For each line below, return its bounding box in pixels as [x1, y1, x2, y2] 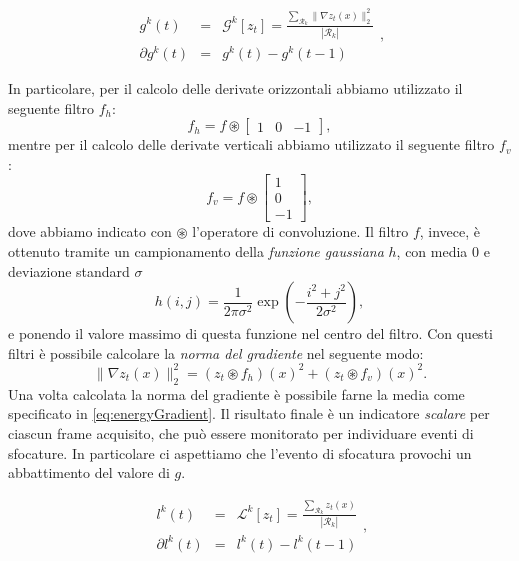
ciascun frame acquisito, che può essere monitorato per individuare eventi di [8, 422, 474, 443]
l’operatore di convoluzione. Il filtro [192, 221, 409, 242]
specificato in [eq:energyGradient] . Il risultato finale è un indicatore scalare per [8, 403, 490, 424]
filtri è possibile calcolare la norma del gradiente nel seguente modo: [8, 342, 424, 363]
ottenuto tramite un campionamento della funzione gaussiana [8, 241, 384, 262]
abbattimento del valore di [8, 462, 170, 483]
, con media [396, 241, 468, 262]
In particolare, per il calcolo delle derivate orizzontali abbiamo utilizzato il [8, 78, 463, 98]
